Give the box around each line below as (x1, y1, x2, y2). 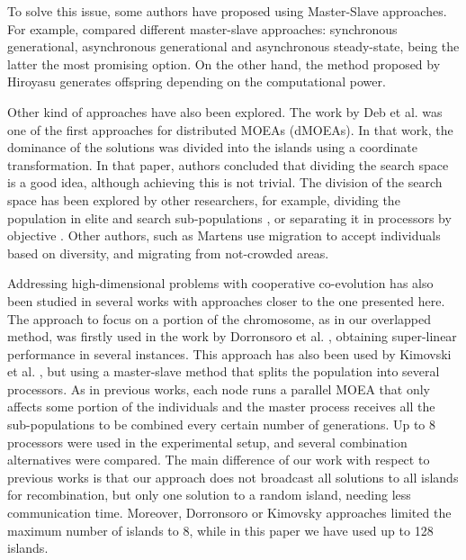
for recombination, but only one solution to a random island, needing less (7, 485, 411, 504)
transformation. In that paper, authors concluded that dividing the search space (7, 155, 449, 174)
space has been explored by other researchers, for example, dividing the (7, 190, 400, 209)
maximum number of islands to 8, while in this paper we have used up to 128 (7, 520, 434, 539)
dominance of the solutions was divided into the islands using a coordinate (7, 138, 417, 157)
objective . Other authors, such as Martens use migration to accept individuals (7, 226, 441, 245)
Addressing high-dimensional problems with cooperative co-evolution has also (7, 274, 434, 293)
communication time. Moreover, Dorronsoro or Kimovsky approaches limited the (7, 503, 452, 522)
